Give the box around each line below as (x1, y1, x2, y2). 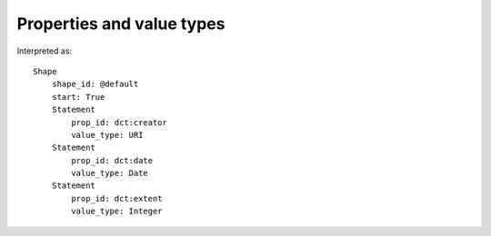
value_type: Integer (71, 206, 163, 217)
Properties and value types (16, 14, 225, 34)
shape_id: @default (51, 79, 139, 90)
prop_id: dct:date (71, 155, 154, 165)
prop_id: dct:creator (71, 117, 168, 127)
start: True (51, 92, 105, 102)
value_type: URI (71, 130, 144, 140)
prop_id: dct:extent (71, 193, 163, 203)
